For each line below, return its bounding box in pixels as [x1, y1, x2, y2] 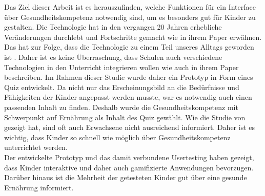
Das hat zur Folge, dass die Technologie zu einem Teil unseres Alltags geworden [4, 41, 254, 52]
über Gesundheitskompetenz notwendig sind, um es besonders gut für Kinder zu [4, 11, 256, 22]
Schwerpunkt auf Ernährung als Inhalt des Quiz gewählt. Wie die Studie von [4, 112, 246, 122]
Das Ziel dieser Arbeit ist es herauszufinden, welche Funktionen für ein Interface [4, 2, 256, 12]
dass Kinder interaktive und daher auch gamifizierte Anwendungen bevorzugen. [4, 162, 254, 172]
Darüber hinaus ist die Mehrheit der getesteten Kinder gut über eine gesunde [4, 172, 247, 183]
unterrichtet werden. [4, 142, 68, 153]
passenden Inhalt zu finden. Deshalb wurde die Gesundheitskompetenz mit [4, 101, 238, 112]
